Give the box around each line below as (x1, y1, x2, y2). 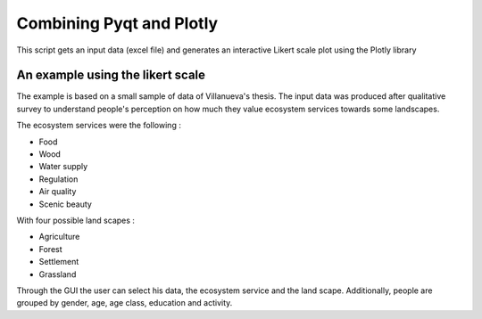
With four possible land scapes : (16, 215, 136, 225)
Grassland (38, 268, 77, 280)
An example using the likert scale (16, 68, 205, 83)
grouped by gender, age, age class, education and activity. (16, 298, 233, 308)
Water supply (38, 161, 88, 172)
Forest (38, 243, 62, 254)
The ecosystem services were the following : (16, 120, 182, 131)
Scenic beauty (38, 199, 93, 209)
